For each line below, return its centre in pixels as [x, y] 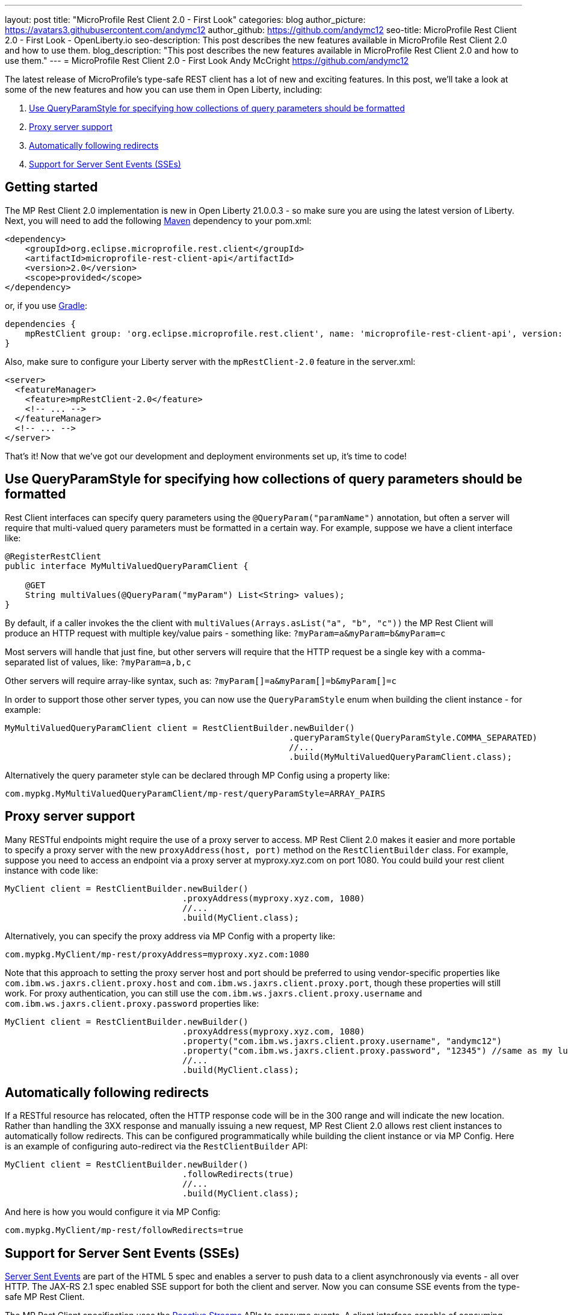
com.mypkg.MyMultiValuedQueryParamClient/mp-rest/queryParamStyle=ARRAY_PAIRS [195, 793]
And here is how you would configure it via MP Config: [113, 1212]
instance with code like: [51, 870]
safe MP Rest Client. [45, 1297]
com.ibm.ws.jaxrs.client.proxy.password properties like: [132, 1003]
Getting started [51, 187]
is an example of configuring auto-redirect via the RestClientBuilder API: [156, 1146]
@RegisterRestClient [53, 556]
